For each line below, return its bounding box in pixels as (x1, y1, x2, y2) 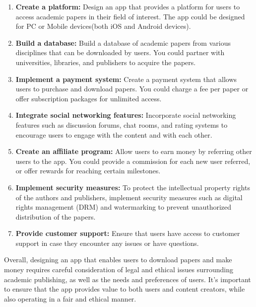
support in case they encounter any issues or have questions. (15, 237, 199, 248)
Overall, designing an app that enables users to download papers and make (4, 254, 232, 265)
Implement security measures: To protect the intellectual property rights (15, 182, 250, 192)
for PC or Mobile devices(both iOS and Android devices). (15, 21, 191, 31)
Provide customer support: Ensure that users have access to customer (15, 228, 240, 238)
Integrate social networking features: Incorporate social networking (15, 110, 236, 120)
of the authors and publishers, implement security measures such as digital (15, 192, 243, 202)
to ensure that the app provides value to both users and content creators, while (4, 284, 245, 294)
